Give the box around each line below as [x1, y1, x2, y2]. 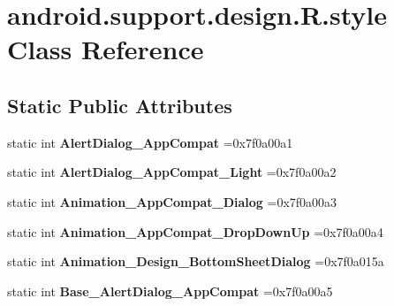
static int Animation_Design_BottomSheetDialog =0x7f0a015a [7, 252, 384, 271]
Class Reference [7, 31, 204, 67]
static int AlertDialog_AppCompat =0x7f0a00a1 [7, 133, 293, 151]
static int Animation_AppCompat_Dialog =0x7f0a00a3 [7, 192, 337, 210]
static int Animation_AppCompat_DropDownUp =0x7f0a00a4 [7, 222, 383, 241]
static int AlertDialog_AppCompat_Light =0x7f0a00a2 [7, 163, 337, 181]
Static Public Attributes [7, 91, 232, 119]
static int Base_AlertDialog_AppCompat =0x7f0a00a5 [7, 281, 333, 300]
